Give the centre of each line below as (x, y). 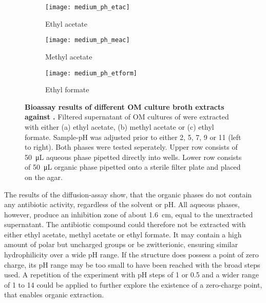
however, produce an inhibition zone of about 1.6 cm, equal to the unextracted (129, 214)
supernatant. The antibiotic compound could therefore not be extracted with (125, 224)
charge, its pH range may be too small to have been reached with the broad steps (132, 264)
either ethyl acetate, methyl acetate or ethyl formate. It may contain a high (123, 234)
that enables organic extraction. (54, 295)
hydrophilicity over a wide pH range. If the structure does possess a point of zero (131, 255)
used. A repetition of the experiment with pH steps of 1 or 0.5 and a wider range (131, 275)
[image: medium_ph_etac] (88, 7)
